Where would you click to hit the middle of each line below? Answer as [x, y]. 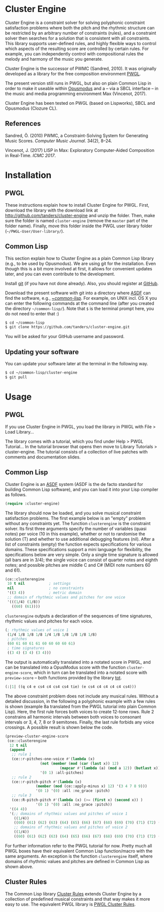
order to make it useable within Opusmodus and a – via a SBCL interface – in [82, 88]
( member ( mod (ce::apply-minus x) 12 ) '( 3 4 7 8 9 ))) [92, 786]
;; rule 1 [21, 755]
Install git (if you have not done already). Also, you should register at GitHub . [82, 283]
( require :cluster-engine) [32, 504]
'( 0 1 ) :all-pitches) [62, 772]
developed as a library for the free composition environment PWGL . [73, 73]
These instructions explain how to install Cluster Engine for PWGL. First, [77, 205]
